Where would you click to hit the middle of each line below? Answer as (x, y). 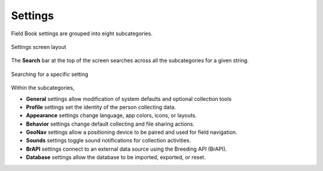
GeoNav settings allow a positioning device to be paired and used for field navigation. (132, 132)
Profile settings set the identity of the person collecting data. (101, 107)
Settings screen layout (39, 47)
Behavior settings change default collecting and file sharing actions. (110, 124)
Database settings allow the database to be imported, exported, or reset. (116, 157)
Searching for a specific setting (50, 74)
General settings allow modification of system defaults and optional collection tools (129, 99)
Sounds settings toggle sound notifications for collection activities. (109, 141)
